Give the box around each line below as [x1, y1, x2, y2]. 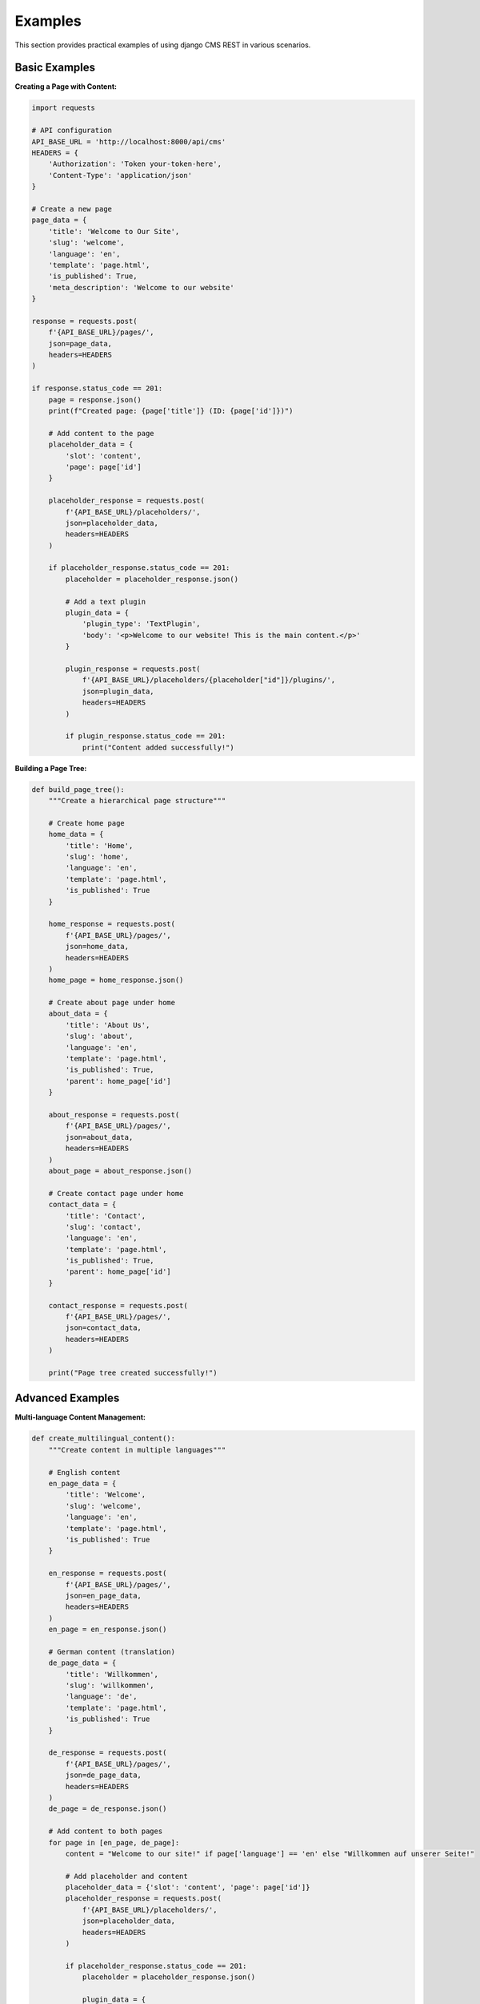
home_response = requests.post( [48, 919, 176, 929]
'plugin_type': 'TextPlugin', [82, 620, 201, 628]
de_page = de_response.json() [48, 1804, 167, 1813]
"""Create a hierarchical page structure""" [48, 796, 226, 806]
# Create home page [48, 818, 126, 827]
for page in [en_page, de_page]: [48, 1838, 180, 1847]
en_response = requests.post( [48, 1569, 167, 1578]
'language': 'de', [65, 1692, 138, 1701]
